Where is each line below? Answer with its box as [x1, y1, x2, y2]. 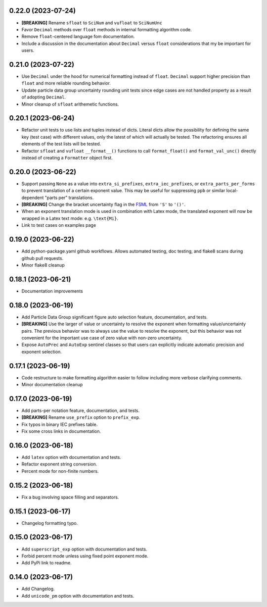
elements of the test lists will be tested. [21, 141, 101, 147]
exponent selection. [21, 349, 62, 354]
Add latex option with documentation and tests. [21, 455, 121, 460]
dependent [21, 195, 44, 201]
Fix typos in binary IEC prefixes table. [21, 421, 98, 427]
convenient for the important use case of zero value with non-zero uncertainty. [21, 335, 182, 341]
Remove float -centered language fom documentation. [21, 34, 135, 40]
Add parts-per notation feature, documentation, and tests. [21, 407, 140, 413]
